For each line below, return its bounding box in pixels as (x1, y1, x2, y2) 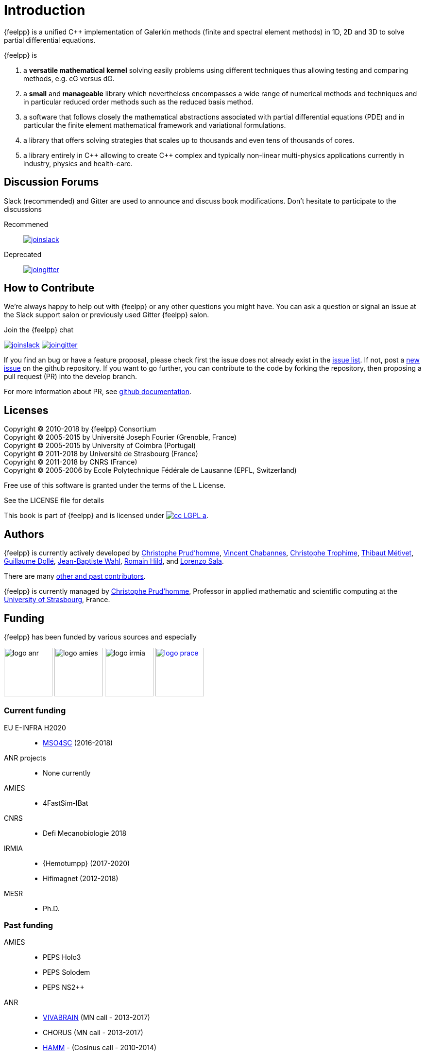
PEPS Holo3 (43, 953, 81, 962)
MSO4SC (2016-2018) (43, 738, 113, 747)
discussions (4, 205, 42, 213)
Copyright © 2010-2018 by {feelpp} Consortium (4, 425, 156, 433)
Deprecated (4, 250, 42, 259)
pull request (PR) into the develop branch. (4, 372, 137, 381)
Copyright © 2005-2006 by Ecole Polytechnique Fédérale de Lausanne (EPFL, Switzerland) (4, 466, 297, 475)
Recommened (4, 220, 49, 228)
